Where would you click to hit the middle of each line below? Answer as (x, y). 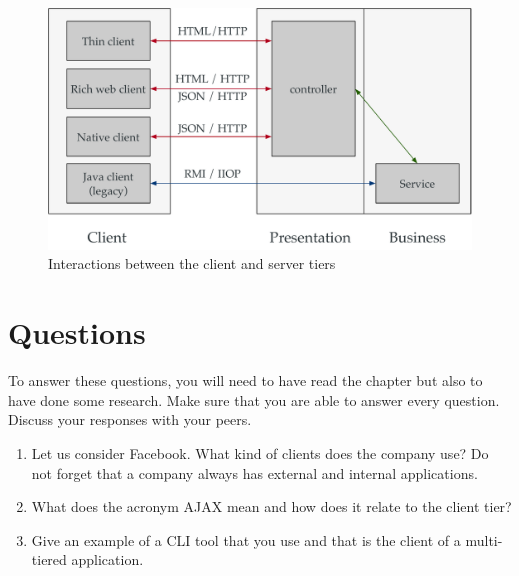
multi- (484, 539)
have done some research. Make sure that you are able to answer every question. (254, 399)
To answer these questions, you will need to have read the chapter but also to (245, 380)
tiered (49, 559)
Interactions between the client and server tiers (192, 263)
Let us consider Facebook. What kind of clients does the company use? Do (260, 452)
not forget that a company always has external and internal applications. (254, 472)
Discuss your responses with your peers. (130, 419)
